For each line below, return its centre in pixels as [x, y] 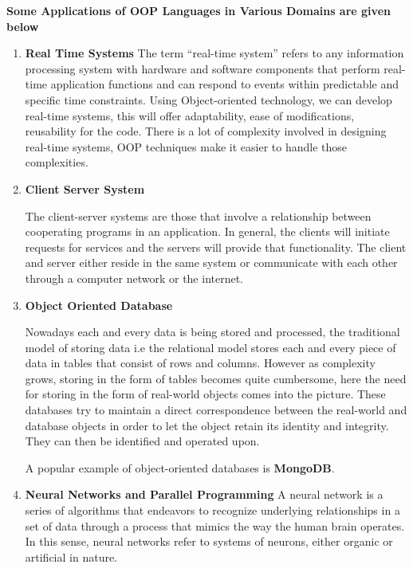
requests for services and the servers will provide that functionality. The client [216, 247]
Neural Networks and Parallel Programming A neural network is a [204, 494]
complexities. [57, 162]
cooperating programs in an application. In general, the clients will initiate [207, 231]
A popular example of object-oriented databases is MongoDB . [180, 467]
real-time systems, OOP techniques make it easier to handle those [186, 146]
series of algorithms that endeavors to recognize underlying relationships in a [212, 510]
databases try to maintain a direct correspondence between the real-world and [216, 410]
